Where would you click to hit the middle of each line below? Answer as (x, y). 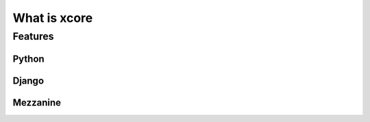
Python (28, 59)
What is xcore (53, 18)
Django (28, 81)
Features (33, 36)
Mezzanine (37, 102)
